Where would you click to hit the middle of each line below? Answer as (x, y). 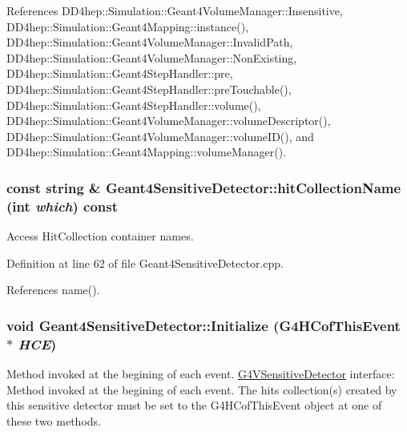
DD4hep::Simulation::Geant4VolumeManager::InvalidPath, (150, 42)
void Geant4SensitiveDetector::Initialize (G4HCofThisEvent (203, 325)
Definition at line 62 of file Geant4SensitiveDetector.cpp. (145, 262)
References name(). (53, 290)
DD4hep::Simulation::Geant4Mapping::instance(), (128, 26)
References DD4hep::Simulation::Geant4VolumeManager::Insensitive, (175, 10)
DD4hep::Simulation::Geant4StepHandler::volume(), (134, 105)
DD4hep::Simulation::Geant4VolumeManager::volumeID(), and (160, 136)
